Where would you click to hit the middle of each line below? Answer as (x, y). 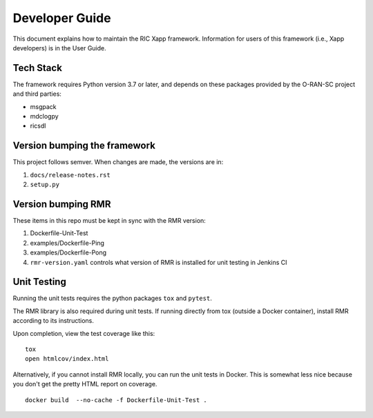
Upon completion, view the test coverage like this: (84, 333)
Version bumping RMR (62, 204)
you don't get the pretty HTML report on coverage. (85, 384)
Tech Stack (37, 68)
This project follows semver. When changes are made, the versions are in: (118, 162)
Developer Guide (62, 18)
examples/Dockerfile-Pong (68, 252)
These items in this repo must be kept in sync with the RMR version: (109, 220)
